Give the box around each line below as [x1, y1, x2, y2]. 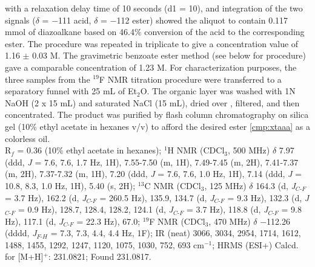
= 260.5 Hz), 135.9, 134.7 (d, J [99, 191, 214, 204]
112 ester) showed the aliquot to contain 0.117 [116, 13, 288, 26]
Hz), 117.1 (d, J [5, 214, 64, 227]
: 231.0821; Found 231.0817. [48, 250, 151, 263]
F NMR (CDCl [149, 214, 205, 227]
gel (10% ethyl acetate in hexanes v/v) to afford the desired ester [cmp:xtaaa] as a [5, 120, 310, 132]
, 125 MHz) [204, 179, 247, 191]
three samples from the [5, 72, 90, 85]
